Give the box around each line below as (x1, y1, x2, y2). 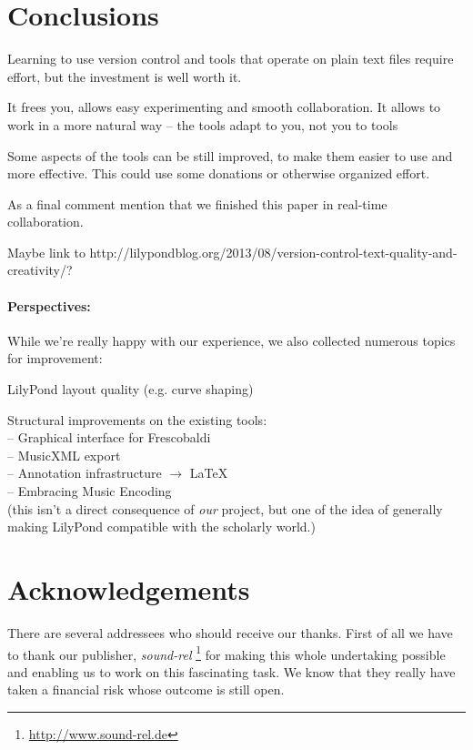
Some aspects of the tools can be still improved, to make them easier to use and (7, 146, 453, 165)
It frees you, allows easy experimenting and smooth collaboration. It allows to (7, 97, 441, 117)
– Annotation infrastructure (7, 463, 162, 482)
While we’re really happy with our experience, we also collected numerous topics (7, 330, 456, 350)
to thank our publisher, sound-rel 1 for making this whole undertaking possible (7, 642, 446, 664)
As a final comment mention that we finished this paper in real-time (7, 194, 387, 213)
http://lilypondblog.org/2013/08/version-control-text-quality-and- (89, 242, 458, 261)
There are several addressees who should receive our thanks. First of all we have (7, 623, 453, 642)
